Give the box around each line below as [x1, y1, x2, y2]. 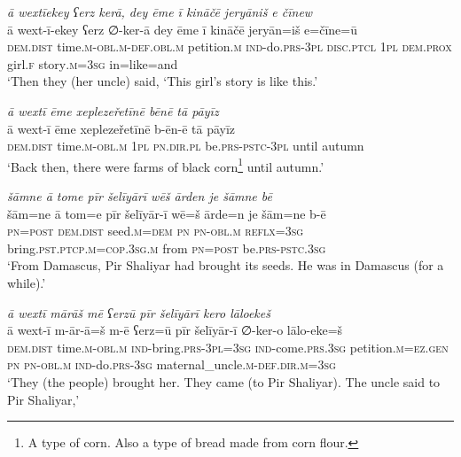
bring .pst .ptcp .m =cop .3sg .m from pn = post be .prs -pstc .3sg [7, 238, 326, 257]
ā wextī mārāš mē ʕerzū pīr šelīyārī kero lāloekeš [7, 303, 270, 321]
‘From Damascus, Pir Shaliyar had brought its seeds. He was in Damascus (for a [7, 256, 444, 275]
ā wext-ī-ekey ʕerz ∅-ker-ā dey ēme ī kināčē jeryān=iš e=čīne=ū [7, 19, 357, 38]
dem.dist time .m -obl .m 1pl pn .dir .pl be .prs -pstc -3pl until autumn [7, 136, 364, 155]
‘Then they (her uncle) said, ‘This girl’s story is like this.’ [7, 72, 318, 90]
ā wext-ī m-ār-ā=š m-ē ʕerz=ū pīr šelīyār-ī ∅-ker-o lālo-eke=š [7, 321, 343, 339]
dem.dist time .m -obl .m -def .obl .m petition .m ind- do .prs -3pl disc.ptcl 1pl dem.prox [7, 37, 452, 56]
